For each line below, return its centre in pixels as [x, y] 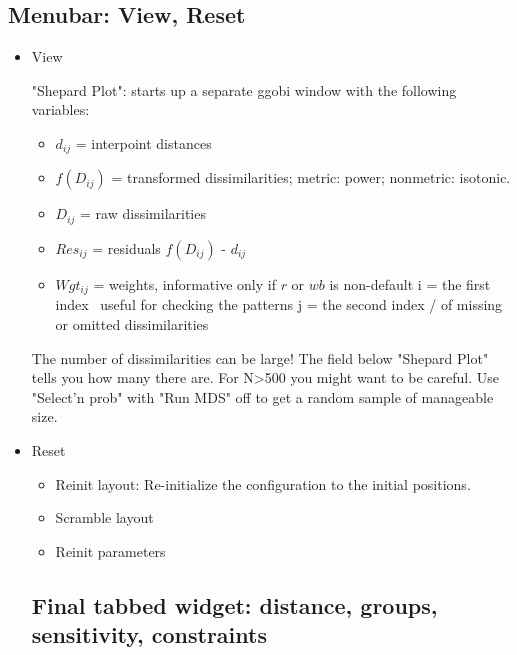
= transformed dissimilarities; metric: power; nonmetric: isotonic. [311, 177]
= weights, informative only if [184, 283]
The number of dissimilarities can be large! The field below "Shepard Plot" [260, 357]
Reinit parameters [110, 550]
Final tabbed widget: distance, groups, [234, 604]
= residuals [126, 247]
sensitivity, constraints [149, 634]
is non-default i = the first [410, 283]
